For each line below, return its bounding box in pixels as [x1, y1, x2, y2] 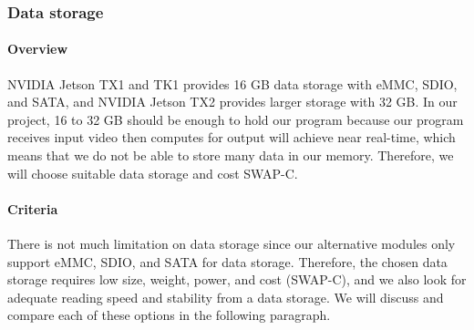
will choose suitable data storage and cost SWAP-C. [7, 163, 298, 182]
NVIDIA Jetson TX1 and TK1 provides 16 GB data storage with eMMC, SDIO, [7, 74, 458, 93]
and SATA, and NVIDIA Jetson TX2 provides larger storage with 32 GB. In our [7, 92, 458, 111]
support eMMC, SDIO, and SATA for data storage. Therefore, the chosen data [7, 252, 448, 271]
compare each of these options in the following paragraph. [7, 305, 331, 325]
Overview [7, 39, 68, 58]
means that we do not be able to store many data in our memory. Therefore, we [7, 146, 454, 165]
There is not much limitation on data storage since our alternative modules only [7, 234, 456, 253]
